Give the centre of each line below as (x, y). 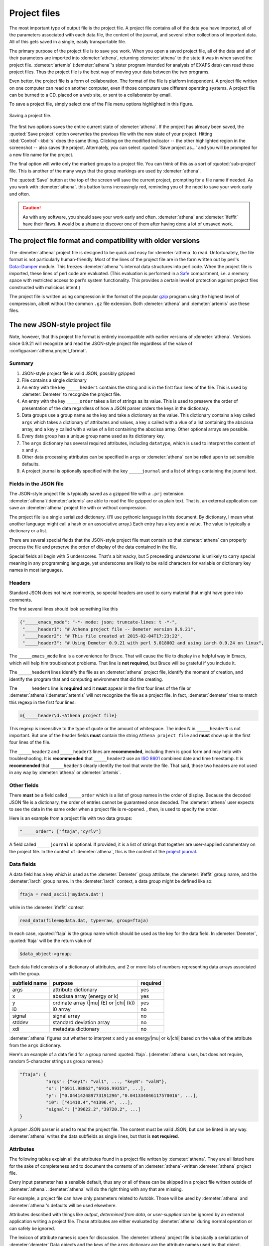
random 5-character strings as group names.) (56, 1061)
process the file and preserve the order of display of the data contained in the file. (93, 547)
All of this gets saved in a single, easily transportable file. (68, 42)
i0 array (62, 1009)
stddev (20, 1023)
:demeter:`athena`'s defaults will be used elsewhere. (63, 1205)
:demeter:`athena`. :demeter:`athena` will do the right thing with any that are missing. (96, 1189)
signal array (67, 1016)
